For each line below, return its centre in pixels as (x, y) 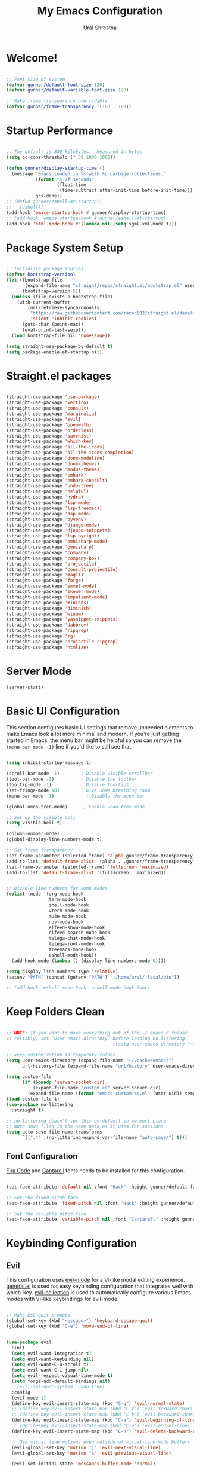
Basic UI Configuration (63, 711)
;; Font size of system (36, 79)
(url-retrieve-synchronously (64, 308)
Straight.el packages (59, 376)
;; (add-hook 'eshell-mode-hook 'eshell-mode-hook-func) (78, 988)
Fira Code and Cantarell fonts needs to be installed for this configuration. (96, 1171)
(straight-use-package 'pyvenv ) (46, 519)
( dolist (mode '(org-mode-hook (45, 894)
